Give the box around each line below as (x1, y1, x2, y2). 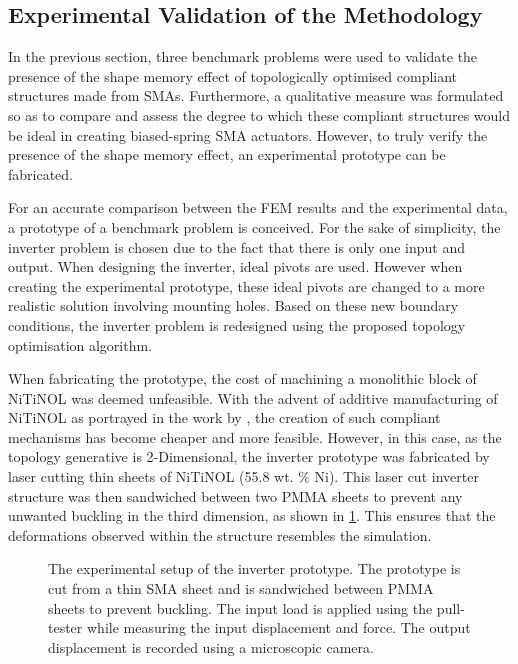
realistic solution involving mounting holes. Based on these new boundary (8, 295, 459, 316)
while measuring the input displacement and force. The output (86, 617, 471, 638)
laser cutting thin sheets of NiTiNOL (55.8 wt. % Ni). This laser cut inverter (8, 466, 479, 487)
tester (48, 617, 83, 638)
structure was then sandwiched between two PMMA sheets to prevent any (8, 485, 463, 506)
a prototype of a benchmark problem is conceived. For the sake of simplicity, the (8, 216, 501, 237)
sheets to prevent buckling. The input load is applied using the (48, 597, 433, 618)
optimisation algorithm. (8, 334, 153, 355)
